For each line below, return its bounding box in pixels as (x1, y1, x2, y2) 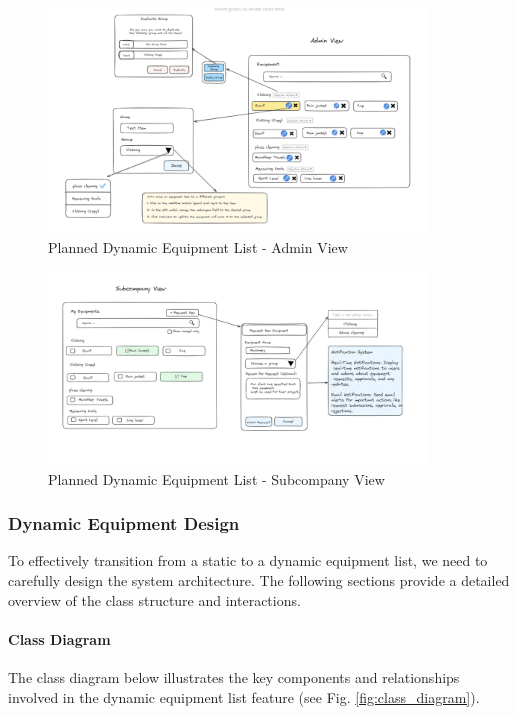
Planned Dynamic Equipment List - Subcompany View (48, 468, 385, 489)
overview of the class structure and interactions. (8, 589, 301, 610)
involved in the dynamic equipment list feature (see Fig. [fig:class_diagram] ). (8, 686, 480, 707)
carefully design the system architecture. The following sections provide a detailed (8, 570, 510, 591)
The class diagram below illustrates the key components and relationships (8, 667, 460, 688)
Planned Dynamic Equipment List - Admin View (48, 236, 348, 257)
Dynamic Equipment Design (8, 511, 240, 536)
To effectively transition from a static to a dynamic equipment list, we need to (8, 550, 488, 571)
